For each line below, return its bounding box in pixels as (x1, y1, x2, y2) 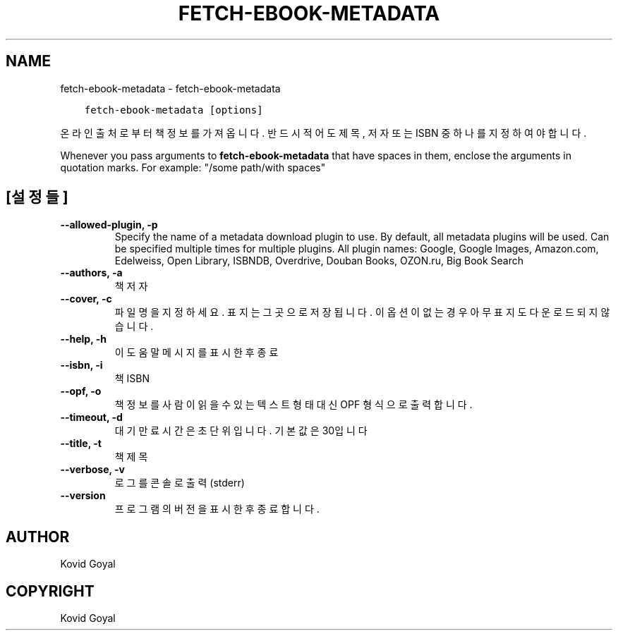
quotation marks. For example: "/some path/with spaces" (60, 161, 326, 173)
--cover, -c (60, 293, 112, 305)
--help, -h (60, 333, 107, 345)
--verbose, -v (60, 463, 125, 476)
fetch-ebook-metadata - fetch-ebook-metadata (60, 82, 281, 94)
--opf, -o (60, 385, 102, 398)
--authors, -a (60, 267, 123, 279)
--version (60, 489, 106, 502)
